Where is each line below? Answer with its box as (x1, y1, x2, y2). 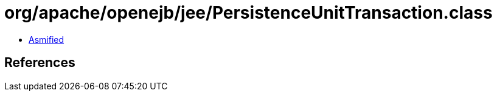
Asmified (29, 34, 64, 45)
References (4, 55, 75, 71)
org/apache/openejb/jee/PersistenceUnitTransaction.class (4, 2, 493, 23)
